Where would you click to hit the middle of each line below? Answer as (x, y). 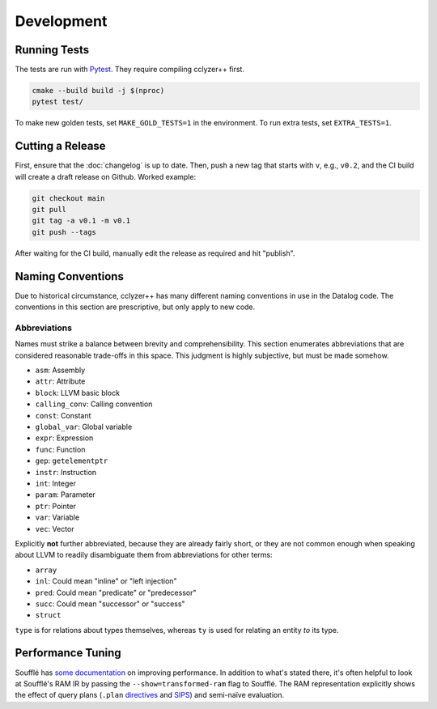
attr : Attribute (60, 381)
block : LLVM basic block (78, 393)
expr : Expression (64, 438)
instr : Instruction (66, 472)
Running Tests (52, 50)
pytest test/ (58, 102)
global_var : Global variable (84, 427)
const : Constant (63, 415)
